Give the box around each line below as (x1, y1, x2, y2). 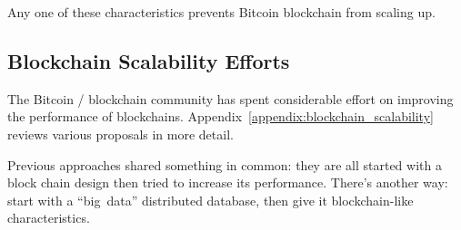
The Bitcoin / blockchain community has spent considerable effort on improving (7, 89, 454, 108)
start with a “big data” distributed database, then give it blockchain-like (7, 190, 414, 209)
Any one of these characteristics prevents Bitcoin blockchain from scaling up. (7, 3, 436, 21)
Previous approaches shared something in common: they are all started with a (7, 155, 442, 174)
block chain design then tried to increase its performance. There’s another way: (7, 173, 448, 192)
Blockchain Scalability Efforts (7, 46, 290, 74)
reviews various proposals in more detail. (7, 124, 234, 143)
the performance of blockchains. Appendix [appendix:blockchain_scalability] (7, 107, 434, 126)
